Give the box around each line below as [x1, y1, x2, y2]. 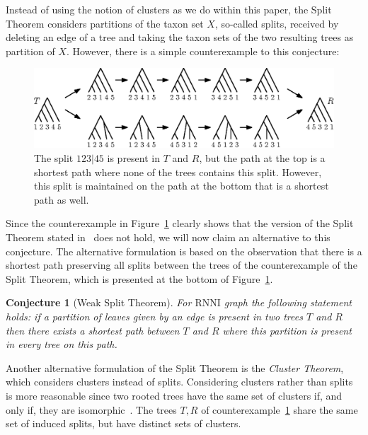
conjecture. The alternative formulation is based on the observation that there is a [6, 243, 362, 258]
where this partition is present [222, 323, 352, 337]
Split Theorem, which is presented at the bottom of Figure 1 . [6, 271, 273, 286]
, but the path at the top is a [199, 151, 326, 165]
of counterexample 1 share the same [201, 402, 358, 417]
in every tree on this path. [6, 337, 117, 352]
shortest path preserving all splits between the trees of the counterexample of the [6, 257, 357, 272]
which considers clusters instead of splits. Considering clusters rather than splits [6, 374, 353, 389]
